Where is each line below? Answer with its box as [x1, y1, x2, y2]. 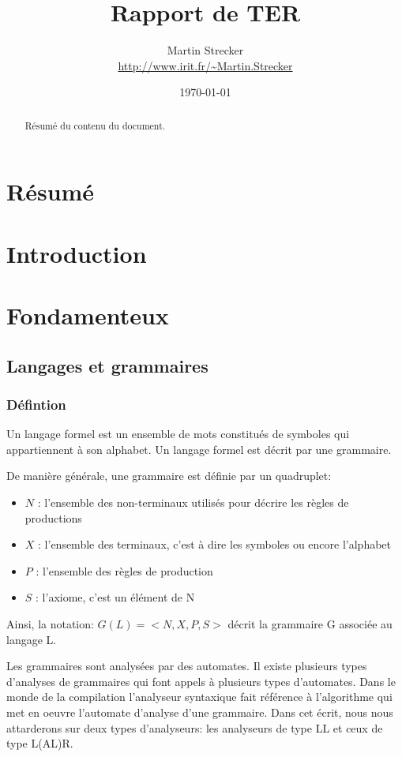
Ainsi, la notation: [6, 616, 94, 632]
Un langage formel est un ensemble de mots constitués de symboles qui [6, 425, 350, 442]
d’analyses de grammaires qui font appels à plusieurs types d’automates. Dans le [6, 673, 396, 689]
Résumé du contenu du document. [24, 118, 166, 132]
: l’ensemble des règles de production [36, 562, 213, 579]
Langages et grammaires [6, 353, 209, 377]
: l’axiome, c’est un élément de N [36, 589, 195, 605]
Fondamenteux [6, 299, 169, 332]
